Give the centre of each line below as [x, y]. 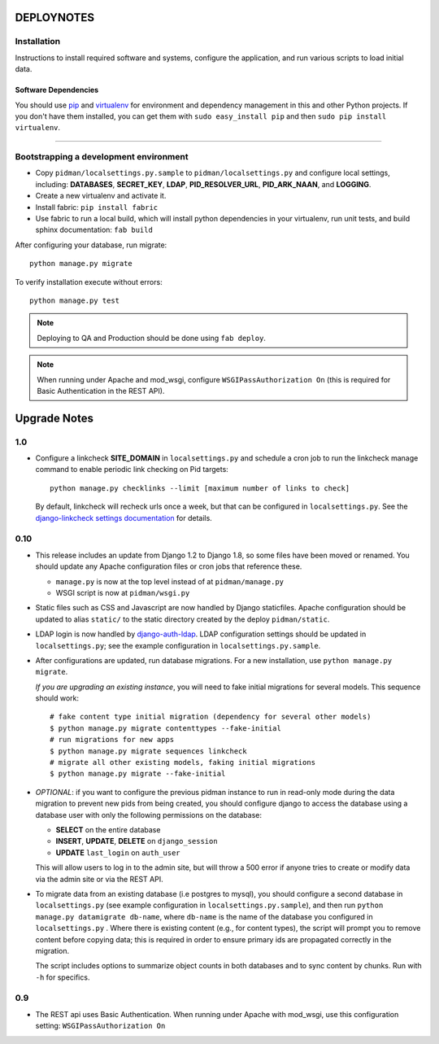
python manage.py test [75, 300]
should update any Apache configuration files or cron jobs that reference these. [169, 566]
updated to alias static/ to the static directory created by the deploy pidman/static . [183, 619]
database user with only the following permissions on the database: [149, 815]
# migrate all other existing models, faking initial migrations [183, 762]
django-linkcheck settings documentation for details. [124, 518]
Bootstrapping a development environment [102, 157]
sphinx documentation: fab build [94, 230]
